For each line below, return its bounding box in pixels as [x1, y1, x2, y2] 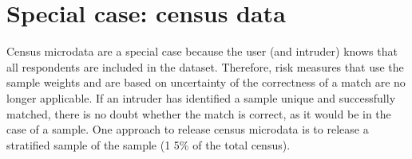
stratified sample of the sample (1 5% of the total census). [6, 136, 291, 153]
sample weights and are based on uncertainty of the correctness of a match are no [6, 74, 406, 91]
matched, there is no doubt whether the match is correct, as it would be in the [6, 105, 391, 122]
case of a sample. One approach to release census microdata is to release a [6, 121, 369, 138]
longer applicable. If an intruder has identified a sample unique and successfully [6, 89, 396, 106]
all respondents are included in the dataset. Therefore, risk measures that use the [6, 58, 404, 75]
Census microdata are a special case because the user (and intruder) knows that [6, 43, 398, 60]
